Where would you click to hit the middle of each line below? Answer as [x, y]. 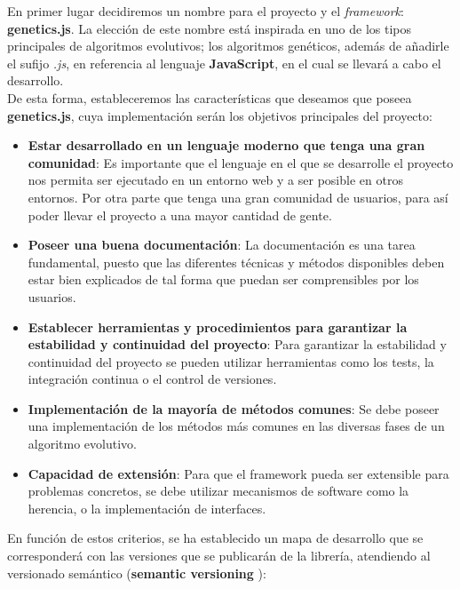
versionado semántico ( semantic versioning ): [137, 573]
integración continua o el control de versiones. [152, 379]
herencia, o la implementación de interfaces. [147, 508]
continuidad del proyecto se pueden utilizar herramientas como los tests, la [231, 361]
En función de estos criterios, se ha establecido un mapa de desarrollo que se [215, 538]
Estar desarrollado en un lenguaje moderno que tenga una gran [226, 145]
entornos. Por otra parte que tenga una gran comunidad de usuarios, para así [238, 197]
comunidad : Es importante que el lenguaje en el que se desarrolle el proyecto [241, 162]
